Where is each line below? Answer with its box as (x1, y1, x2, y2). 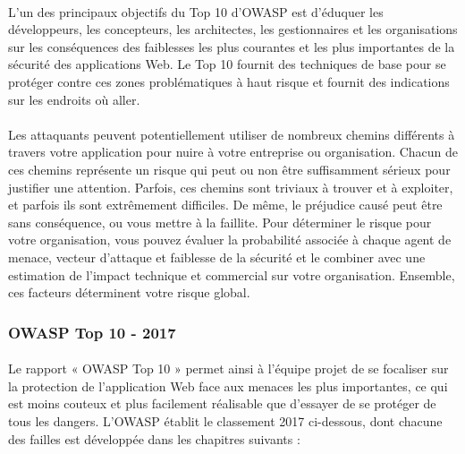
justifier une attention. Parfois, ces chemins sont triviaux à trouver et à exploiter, (8, 177, 453, 196)
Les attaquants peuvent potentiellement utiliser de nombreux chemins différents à (8, 124, 455, 143)
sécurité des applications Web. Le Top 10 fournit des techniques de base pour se (8, 55, 446, 73)
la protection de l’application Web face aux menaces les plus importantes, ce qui (8, 376, 448, 395)
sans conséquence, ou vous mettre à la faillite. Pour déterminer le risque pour (8, 212, 432, 231)
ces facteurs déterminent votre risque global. (8, 283, 250, 302)
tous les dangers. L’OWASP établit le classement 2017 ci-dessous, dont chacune (8, 411, 443, 430)
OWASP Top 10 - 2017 (8, 321, 176, 343)
